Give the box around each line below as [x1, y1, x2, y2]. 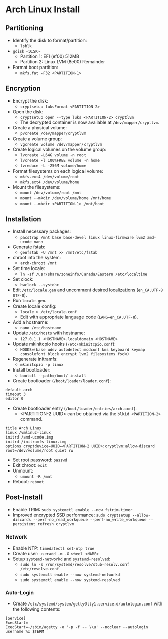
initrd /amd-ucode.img [5, 434, 53, 440]
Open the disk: [12, 108, 44, 115]
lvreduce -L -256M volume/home [20, 163, 87, 169]
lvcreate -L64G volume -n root [20, 152, 87, 158]
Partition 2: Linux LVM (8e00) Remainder [20, 59, 105, 64]
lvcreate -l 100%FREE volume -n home [20, 158, 100, 163]
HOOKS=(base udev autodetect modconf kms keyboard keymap [20, 347, 145, 352]
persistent [12, 522, 36, 527]
